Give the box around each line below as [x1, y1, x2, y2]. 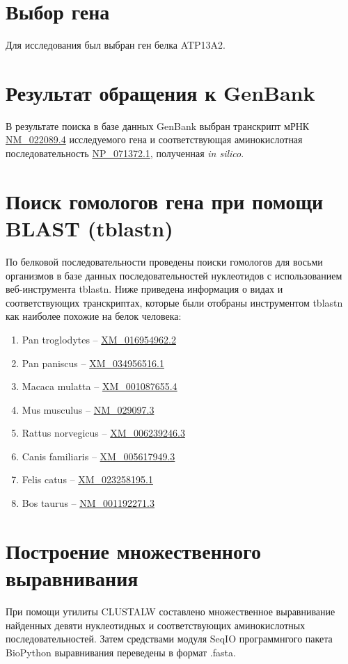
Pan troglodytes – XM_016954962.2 [22, 332, 177, 346]
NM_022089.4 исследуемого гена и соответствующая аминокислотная [6, 132, 303, 147]
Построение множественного [6, 536, 261, 565]
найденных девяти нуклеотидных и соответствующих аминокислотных [6, 617, 306, 632]
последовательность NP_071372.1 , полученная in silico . [6, 146, 244, 161]
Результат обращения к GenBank [6, 78, 315, 106]
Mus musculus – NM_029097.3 [22, 402, 155, 416]
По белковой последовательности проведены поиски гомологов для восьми [6, 254, 323, 268]
